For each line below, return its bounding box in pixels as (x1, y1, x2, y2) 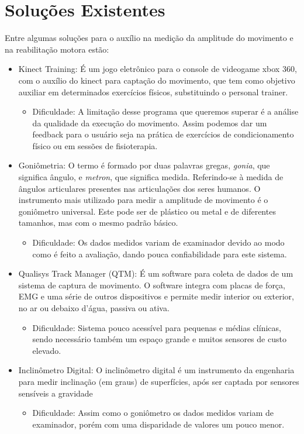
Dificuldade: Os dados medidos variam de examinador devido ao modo (32, 236, 285, 249)
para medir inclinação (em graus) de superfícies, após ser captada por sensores (18, 375, 299, 387)
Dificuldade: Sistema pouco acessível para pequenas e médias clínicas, (32, 321, 281, 333)
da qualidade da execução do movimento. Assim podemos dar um (32, 116, 267, 129)
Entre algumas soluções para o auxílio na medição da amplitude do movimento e (5, 32, 293, 44)
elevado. (32, 344, 61, 356)
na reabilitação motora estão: (5, 43, 109, 55)
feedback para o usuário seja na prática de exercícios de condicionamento (32, 128, 294, 140)
